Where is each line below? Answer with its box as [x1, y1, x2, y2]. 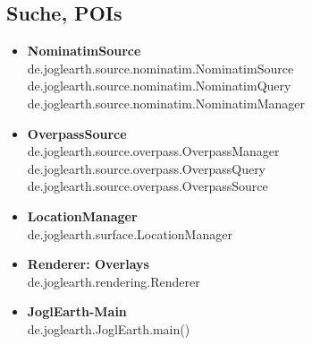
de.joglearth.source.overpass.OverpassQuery [27, 159, 266, 177]
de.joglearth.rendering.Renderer [27, 272, 200, 290]
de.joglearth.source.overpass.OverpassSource [27, 177, 268, 195]
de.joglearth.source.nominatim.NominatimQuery [27, 76, 291, 95]
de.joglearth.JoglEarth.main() [27, 319, 190, 338]
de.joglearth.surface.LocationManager [27, 224, 232, 243]
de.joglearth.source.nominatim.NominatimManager [27, 93, 305, 112]
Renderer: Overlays [27, 254, 149, 273]
